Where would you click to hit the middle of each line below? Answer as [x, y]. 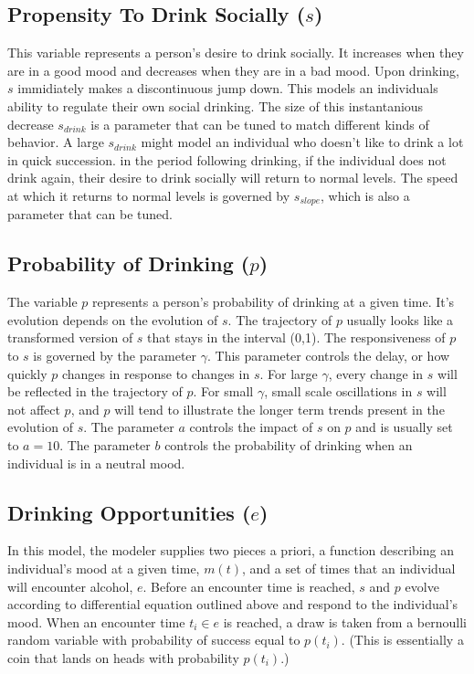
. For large [289, 373]
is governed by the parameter [115, 355]
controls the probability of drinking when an [289, 444]
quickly [27, 373]
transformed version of [70, 337]
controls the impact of [251, 427]
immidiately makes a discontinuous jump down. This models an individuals [228, 88]
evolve [422, 586]
